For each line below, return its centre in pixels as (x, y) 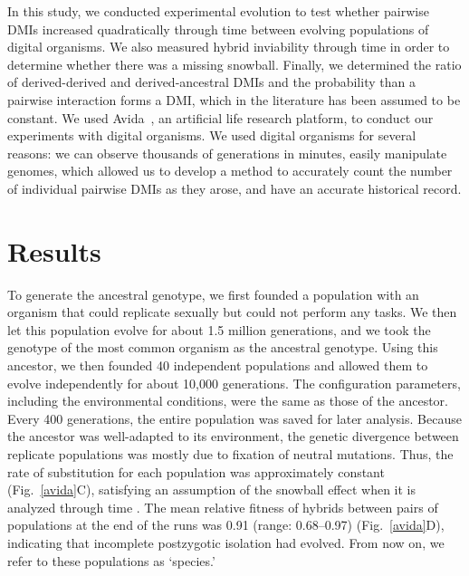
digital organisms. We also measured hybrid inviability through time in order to (229, 47)
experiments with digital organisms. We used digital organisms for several (212, 135)
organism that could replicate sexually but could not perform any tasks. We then (232, 312)
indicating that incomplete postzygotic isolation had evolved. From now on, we (226, 542)
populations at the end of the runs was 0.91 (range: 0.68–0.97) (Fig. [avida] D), (226, 525)
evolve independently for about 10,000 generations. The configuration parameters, (234, 383)
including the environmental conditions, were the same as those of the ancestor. (228, 401)
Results (54, 250)
